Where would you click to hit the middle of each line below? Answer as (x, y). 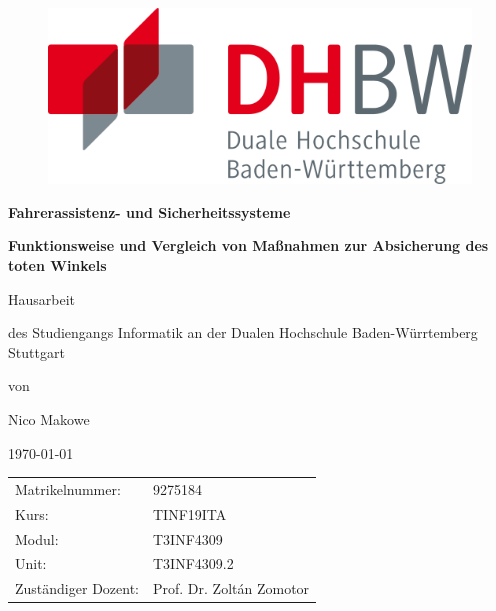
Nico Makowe (49, 418)
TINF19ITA (189, 513)
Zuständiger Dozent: (77, 588)
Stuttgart (36, 351)
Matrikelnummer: (68, 488)
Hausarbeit (42, 298)
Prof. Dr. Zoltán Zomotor (231, 588)
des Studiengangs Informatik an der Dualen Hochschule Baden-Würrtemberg (243, 332)
